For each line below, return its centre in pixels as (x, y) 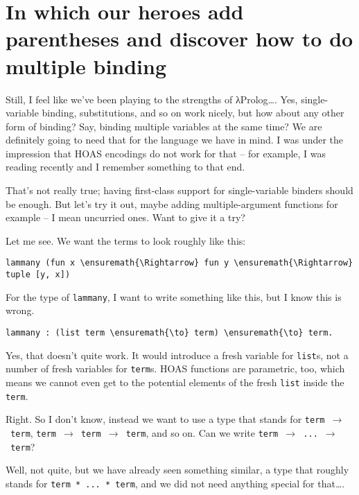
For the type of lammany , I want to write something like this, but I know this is (174, 296)
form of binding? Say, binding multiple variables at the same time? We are (164, 126)
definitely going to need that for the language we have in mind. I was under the (175, 140)
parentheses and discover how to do (179, 38)
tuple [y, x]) (38, 275)
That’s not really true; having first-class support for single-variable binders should (179, 190)
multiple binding (86, 66)
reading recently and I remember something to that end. (125, 167)
